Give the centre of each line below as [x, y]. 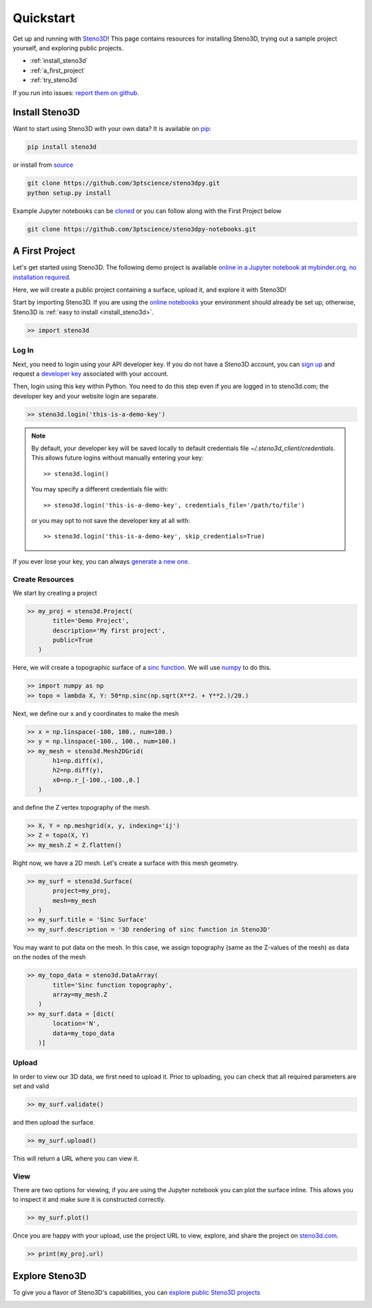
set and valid [31, 1086]
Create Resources [43, 579]
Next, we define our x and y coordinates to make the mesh [96, 713]
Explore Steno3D [50, 1276]
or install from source [43, 165]
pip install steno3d [62, 147]
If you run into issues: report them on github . [76, 92]
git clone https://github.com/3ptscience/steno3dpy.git [124, 183]
